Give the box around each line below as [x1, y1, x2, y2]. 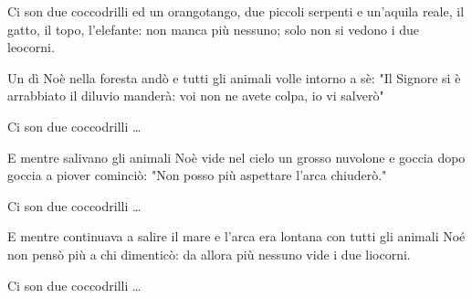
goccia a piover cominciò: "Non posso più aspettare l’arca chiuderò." [7, 165, 387, 185]
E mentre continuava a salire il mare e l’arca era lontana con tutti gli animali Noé [7, 227, 466, 246]
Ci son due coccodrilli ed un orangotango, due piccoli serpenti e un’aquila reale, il [7, 2, 465, 20]
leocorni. [7, 37, 55, 57]
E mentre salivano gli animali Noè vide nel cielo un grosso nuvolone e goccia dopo [7, 147, 466, 166]
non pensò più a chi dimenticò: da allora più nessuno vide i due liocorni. [7, 244, 411, 263]
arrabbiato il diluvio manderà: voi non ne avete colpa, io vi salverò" [7, 86, 384, 105]
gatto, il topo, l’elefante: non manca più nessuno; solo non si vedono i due [7, 19, 420, 38]
